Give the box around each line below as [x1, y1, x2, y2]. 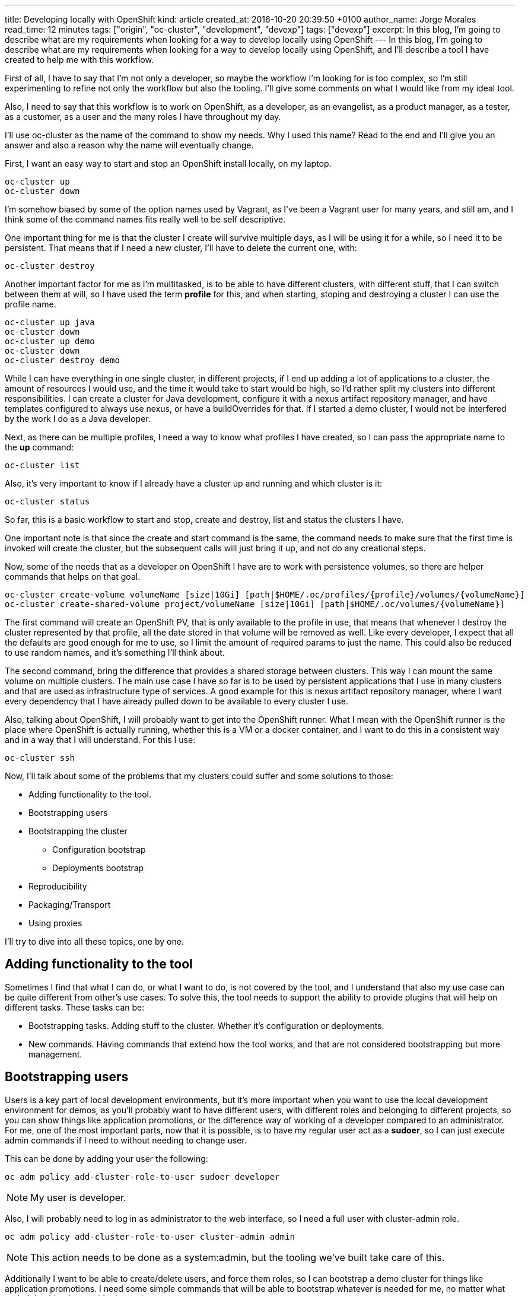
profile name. [5, 299, 56, 309]
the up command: [5, 442, 74, 452]
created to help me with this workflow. [5, 55, 154, 65]
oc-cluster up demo [5, 336, 95, 346]
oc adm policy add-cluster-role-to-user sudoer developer [5, 1171, 280, 1181]
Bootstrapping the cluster [28, 826, 128, 836]
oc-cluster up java [5, 317, 95, 327]
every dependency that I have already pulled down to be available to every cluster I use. [5, 696, 348, 706]
